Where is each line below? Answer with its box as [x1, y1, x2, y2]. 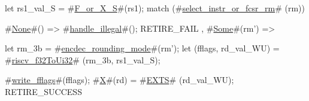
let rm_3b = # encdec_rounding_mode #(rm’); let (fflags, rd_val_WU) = [5, 42, 280, 54]
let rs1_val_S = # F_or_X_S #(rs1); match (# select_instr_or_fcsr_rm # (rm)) [5, 2, 305, 14]
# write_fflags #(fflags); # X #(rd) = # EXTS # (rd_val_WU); [5, 74, 234, 86]
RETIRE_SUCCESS [5, 85, 82, 97]
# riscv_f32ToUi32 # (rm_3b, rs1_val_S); [5, 53, 160, 66]
